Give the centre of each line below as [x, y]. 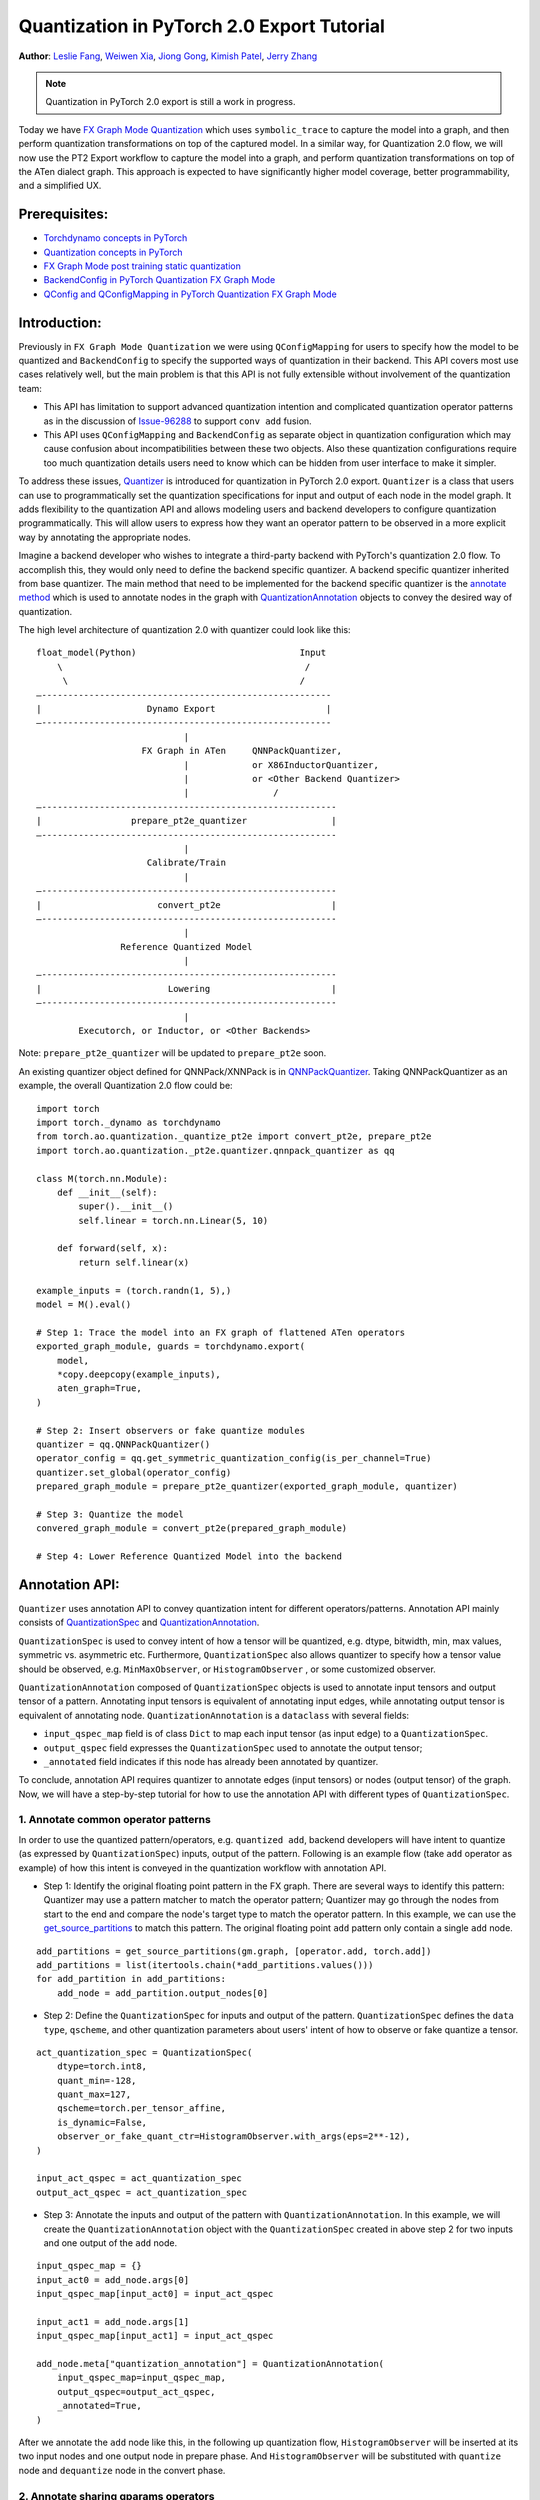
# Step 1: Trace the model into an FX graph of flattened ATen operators [221, 1332]
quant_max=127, [94, 2094]
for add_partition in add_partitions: [131, 1979]
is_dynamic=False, [102, 2122]
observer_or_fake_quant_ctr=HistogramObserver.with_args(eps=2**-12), [233, 2136]
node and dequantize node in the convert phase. [122, 2470]
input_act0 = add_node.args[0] [113, 2279]
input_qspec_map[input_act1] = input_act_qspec [155, 2336]
